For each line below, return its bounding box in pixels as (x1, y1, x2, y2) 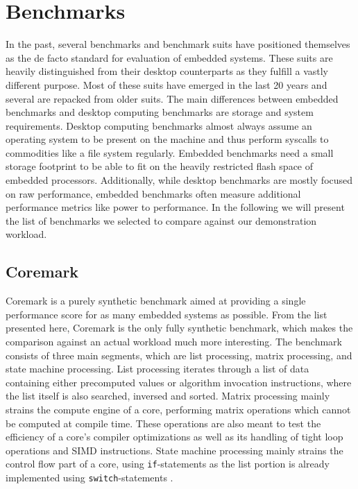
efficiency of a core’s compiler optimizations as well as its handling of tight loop (6, 429, 343, 444)
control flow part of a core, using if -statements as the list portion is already (6, 456, 330, 471)
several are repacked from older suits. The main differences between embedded (6, 91, 339, 105)
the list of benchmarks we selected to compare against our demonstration (6, 213, 317, 228)
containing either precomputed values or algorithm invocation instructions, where (6, 375, 352, 389)
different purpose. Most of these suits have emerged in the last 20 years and (6, 77, 327, 92)
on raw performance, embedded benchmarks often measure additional (6, 186, 301, 200)
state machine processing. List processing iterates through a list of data (6, 361, 309, 376)
